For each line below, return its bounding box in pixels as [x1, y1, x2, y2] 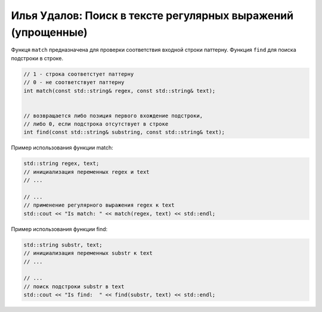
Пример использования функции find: [11, 225, 108, 232]
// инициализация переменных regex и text [23, 169, 150, 175]
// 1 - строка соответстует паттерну [23, 70, 134, 77]
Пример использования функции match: [11, 144, 113, 151]
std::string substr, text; [23, 241, 103, 248]
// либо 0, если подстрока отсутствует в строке [23, 121, 169, 127]
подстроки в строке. [11, 54, 64, 62]
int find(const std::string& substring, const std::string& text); [23, 129, 225, 136]
